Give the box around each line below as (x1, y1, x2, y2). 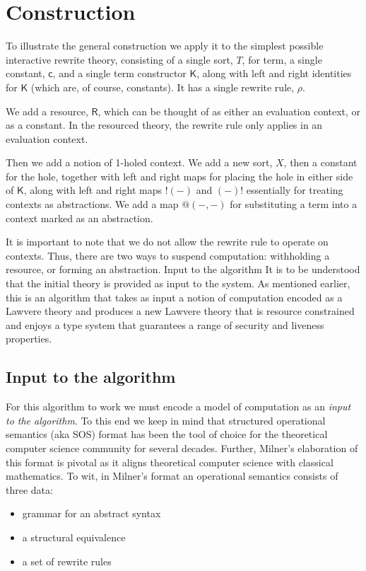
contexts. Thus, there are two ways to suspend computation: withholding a (6, 248, 330, 263)
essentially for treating (246, 183, 343, 197)
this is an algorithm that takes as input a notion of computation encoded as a (6, 289, 343, 304)
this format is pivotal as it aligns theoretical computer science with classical (6, 454, 333, 469)
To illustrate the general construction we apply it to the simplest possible (6, 38, 324, 53)
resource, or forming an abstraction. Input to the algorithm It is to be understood (6, 262, 360, 277)
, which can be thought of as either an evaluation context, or (98, 103, 361, 118)
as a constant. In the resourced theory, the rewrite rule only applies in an (6, 117, 323, 132)
